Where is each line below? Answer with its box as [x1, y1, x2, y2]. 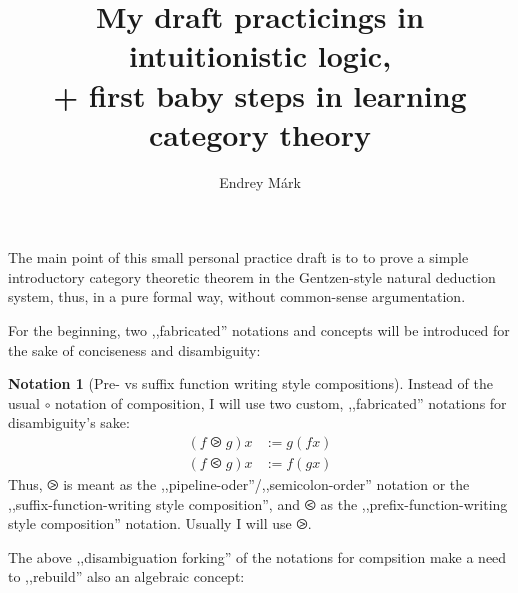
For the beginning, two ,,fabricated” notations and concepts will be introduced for [8, 320, 510, 341]
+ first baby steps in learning [53, 74, 467, 115]
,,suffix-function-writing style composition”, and [8, 493, 300, 514]
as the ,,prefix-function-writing [320, 493, 508, 514]
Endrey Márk [219, 171, 301, 192]
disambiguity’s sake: [8, 412, 130, 433]
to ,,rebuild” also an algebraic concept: [8, 566, 245, 587]
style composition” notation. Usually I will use [8, 513, 292, 534]
